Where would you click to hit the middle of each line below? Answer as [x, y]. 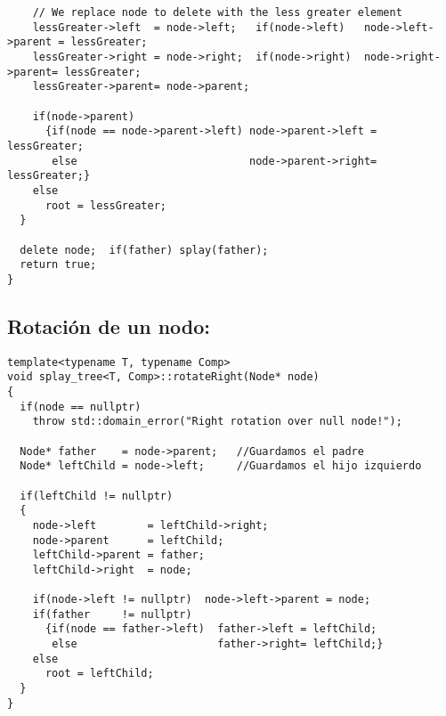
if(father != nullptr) [112, 614]
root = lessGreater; [105, 205]
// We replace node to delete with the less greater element [217, 12]
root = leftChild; [99, 674]
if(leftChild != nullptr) [97, 496]
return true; [58, 265]
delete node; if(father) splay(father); [144, 250]
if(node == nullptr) [81, 407]
